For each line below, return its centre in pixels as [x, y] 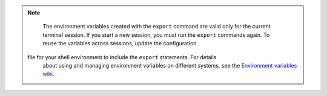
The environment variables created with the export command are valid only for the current [157, 27]
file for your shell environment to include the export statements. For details [122, 57]
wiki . [48, 74]
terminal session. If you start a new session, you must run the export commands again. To [156, 35]
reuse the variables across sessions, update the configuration [120, 43]
